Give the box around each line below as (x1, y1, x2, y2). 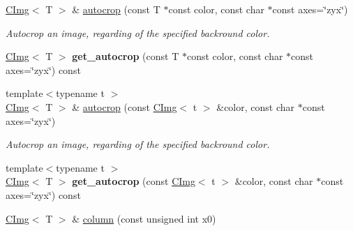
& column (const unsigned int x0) (72, 211, 216, 225)
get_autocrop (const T (72, 49, 179, 64)
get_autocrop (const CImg (72, 174, 195, 188)
